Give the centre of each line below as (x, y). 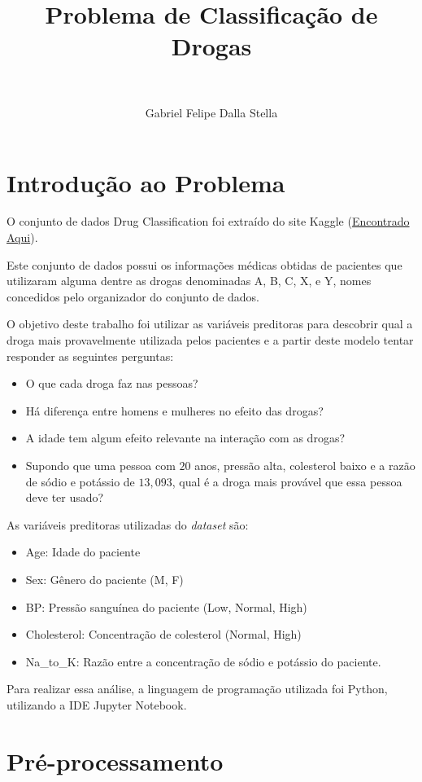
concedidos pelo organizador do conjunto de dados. (133, 296)
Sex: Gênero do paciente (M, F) (104, 579)
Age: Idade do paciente (83, 552)
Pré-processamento (115, 760)
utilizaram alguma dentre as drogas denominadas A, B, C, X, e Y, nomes (189, 281)
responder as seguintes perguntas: (90, 356)
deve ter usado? (65, 497)
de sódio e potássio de (80, 481)
